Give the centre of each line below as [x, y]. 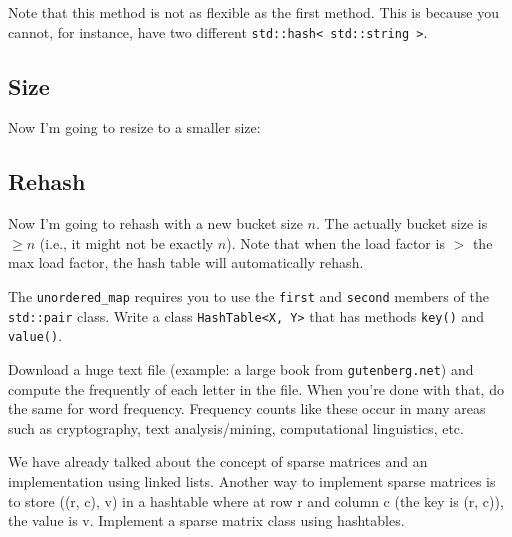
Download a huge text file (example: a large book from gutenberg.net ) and [241, 369]
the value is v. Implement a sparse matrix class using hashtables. [206, 520]
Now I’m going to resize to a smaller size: [134, 127]
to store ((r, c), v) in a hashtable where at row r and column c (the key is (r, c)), [256, 500]
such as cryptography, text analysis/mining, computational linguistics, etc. [236, 427]
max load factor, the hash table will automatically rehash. [186, 262]
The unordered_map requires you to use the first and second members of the [248, 296]
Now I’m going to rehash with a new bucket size [155, 223]
